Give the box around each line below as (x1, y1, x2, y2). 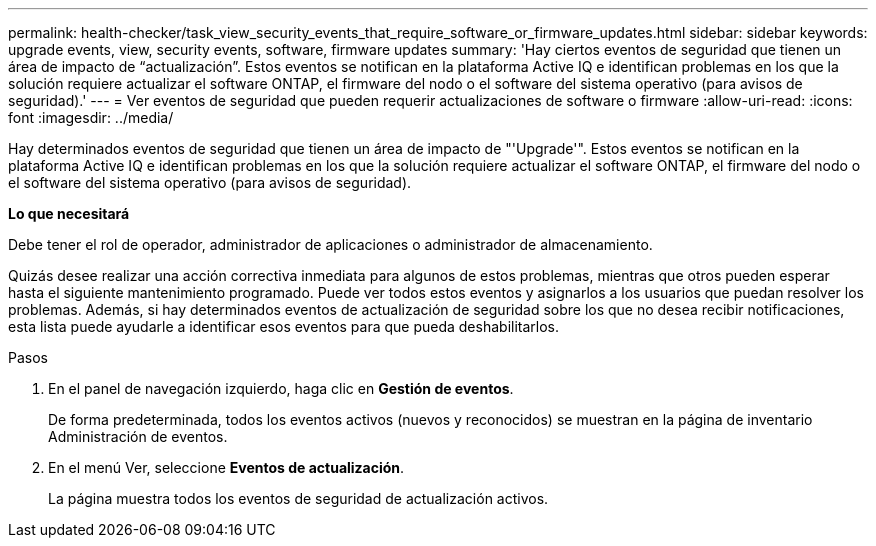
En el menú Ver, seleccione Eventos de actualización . (48, 459, 405, 476)
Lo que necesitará (8, 205, 130, 222)
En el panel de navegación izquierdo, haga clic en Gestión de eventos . (48, 380, 514, 397)
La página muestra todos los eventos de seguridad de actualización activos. (48, 490, 549, 507)
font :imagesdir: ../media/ (8, 109, 174, 126)
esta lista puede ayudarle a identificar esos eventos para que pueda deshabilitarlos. (8, 318, 560, 335)
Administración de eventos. (48, 428, 228, 445)
